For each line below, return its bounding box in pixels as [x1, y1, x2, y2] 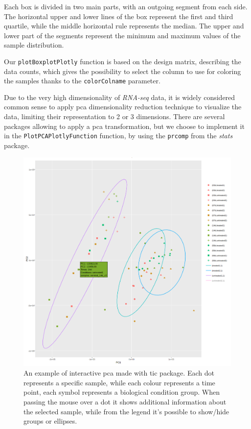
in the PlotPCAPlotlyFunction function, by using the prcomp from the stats [4, 130, 233, 141]
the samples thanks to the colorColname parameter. [4, 76, 160, 86]
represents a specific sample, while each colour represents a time [23, 377, 215, 387]
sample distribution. [4, 40, 64, 50]
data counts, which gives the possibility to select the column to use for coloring [4, 66, 241, 76]
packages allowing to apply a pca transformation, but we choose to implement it [4, 121, 245, 131]
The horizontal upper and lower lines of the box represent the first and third [4, 11, 233, 21]
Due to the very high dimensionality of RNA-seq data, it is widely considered [4, 92, 235, 102]
